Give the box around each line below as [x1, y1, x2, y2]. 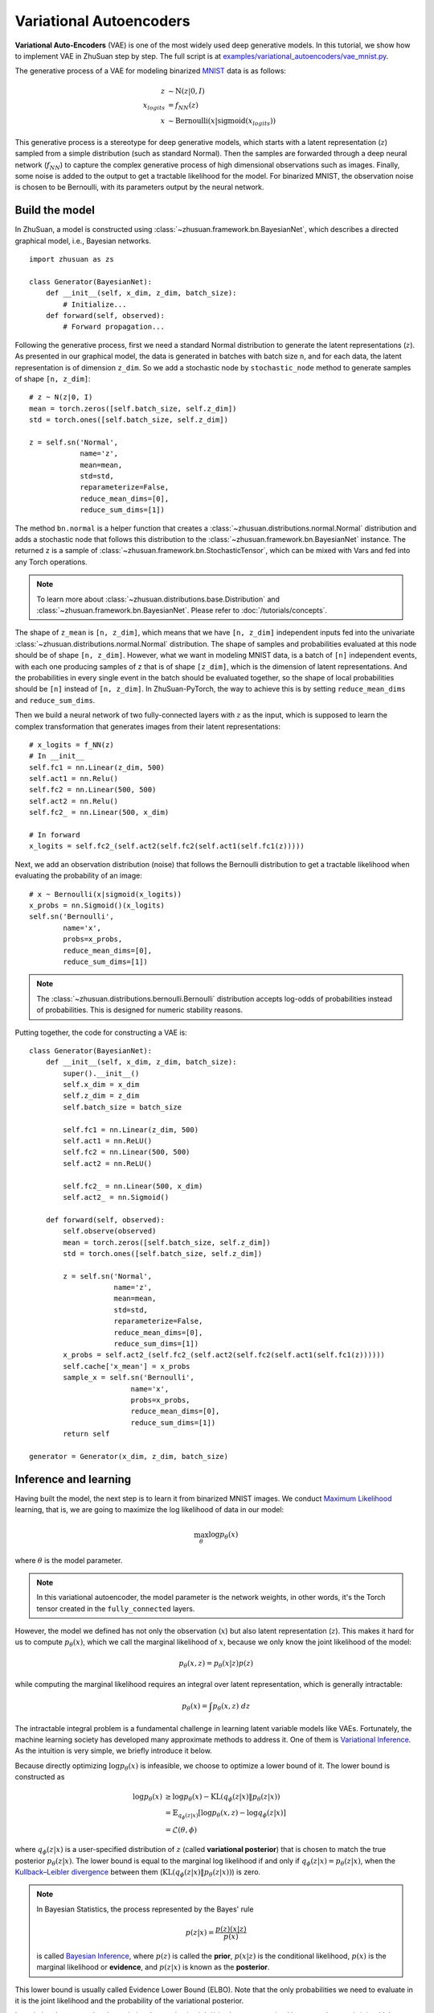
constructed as [14, 1772, 65, 1782]
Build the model [14, 204, 96, 217]
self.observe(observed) [63, 1226, 157, 1236]
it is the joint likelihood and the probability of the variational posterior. [14, 1995, 244, 2005]
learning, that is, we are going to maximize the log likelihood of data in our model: [14, 1505, 285, 1515]
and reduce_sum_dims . [14, 695, 96, 705]
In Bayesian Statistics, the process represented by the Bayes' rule [36, 1904, 254, 1914]
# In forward [29, 830, 80, 840]
